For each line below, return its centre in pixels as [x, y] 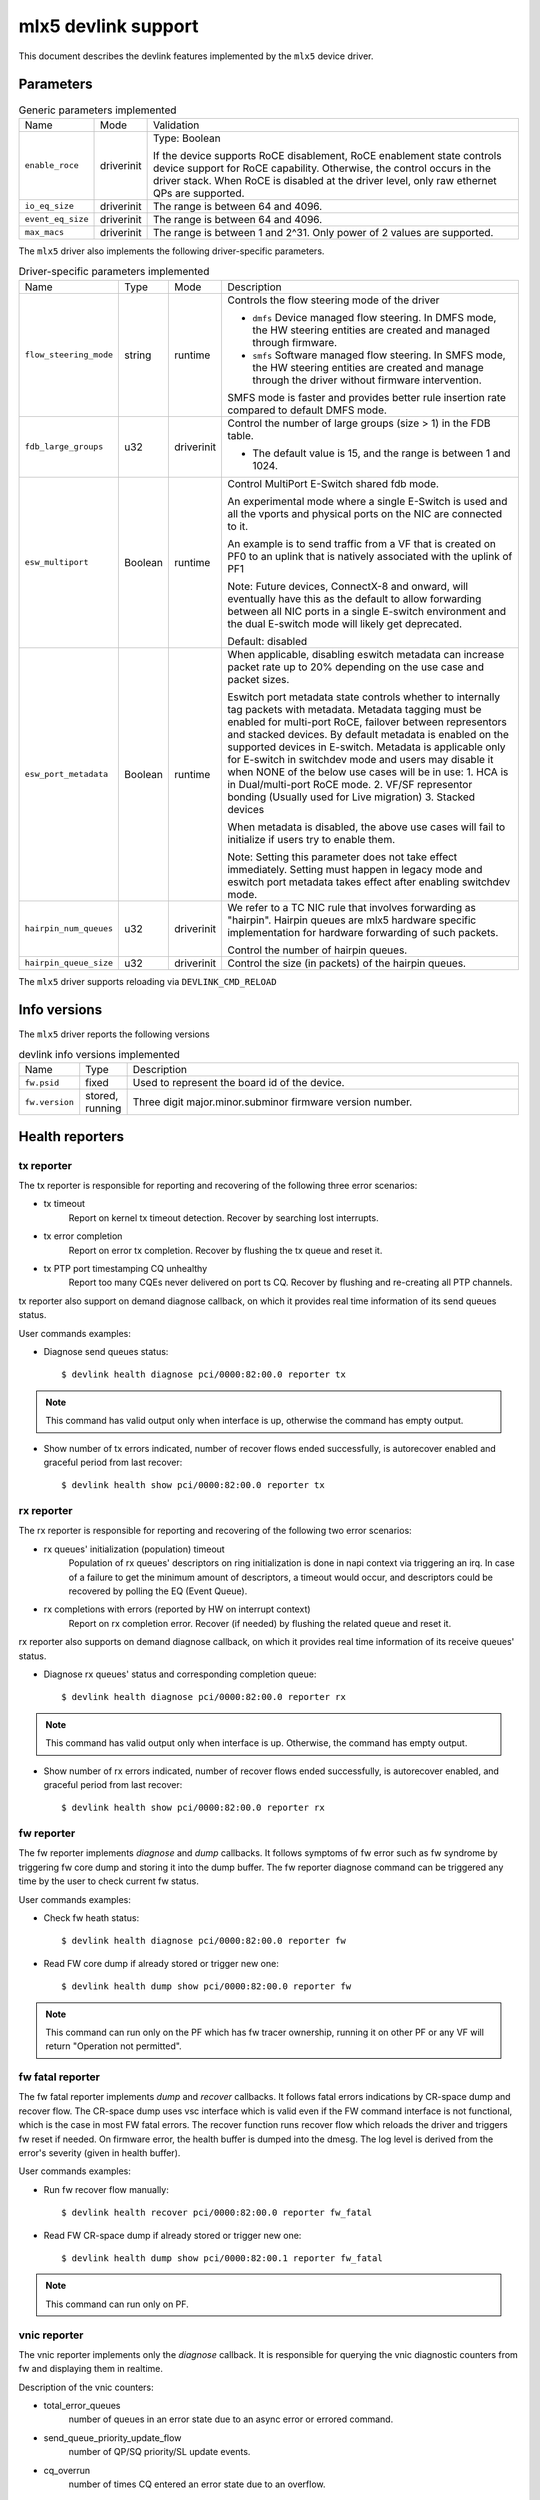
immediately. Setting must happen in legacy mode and [354, 869]
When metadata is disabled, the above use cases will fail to [366, 827]
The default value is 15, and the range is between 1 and [381, 453]
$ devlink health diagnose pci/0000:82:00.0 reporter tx [204, 1374]
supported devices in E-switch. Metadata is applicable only [366, 747]
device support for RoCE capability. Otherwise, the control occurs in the [322, 168]
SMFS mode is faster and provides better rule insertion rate [366, 397]
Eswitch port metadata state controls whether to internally [363, 697]
